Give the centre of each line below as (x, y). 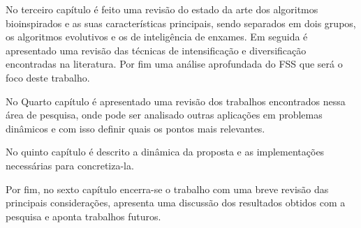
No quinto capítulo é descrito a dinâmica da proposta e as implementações (165, 152)
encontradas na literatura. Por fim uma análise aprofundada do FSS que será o (174, 64)
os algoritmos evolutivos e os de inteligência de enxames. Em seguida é (157, 37)
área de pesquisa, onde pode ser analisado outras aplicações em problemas (164, 115)
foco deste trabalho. (48, 77)
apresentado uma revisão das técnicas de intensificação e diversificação (156, 50)
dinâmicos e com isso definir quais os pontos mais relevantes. (135, 128)
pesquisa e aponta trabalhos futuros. (83, 216)
